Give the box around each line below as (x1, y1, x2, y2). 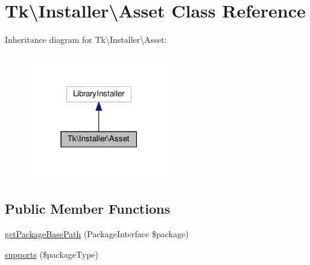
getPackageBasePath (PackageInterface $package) (5, 228, 189, 240)
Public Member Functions (5, 199, 170, 218)
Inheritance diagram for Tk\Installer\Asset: (5, 33, 167, 46)
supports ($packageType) (5, 247, 98, 260)
